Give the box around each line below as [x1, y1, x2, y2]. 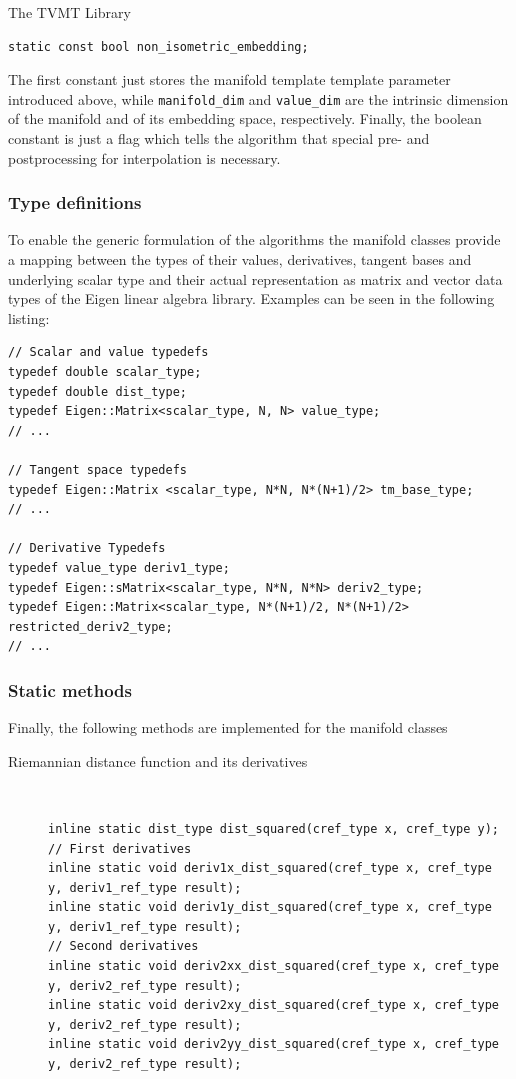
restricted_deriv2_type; [8, 619, 173, 634]
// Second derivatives [48, 939, 199, 954]
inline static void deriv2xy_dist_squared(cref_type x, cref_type [48, 998, 500, 1013]
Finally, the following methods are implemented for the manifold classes [8, 717, 448, 738]
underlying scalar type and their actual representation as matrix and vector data [8, 268, 503, 289]
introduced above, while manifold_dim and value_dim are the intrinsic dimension [8, 88, 509, 109]
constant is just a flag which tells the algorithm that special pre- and [8, 128, 430, 149]
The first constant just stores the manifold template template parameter [8, 69, 451, 90]
